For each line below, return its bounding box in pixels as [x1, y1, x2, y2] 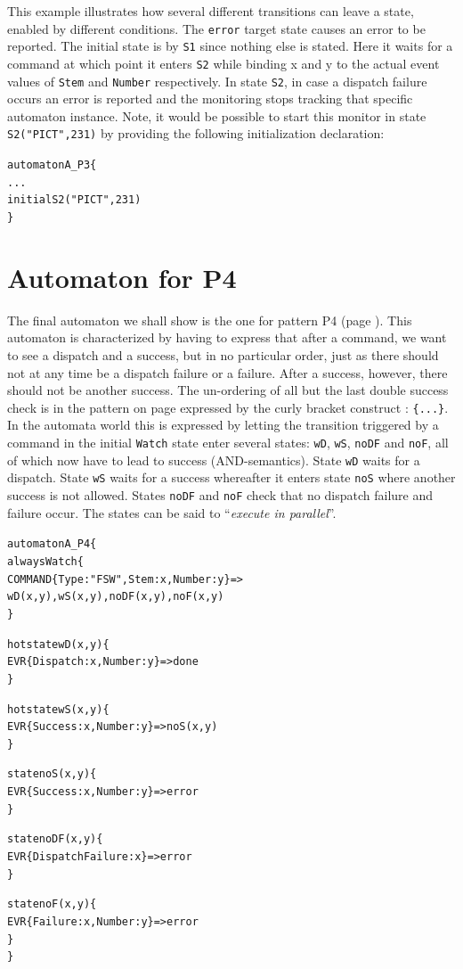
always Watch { [7, 554, 84, 568]
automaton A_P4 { [7, 538, 97, 551]
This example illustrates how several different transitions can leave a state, [7, 2, 414, 20]
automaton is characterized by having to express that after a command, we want [7, 328, 447, 347]
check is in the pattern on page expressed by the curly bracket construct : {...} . [7, 398, 449, 416]
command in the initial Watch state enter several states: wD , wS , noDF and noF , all [7, 433, 449, 452]
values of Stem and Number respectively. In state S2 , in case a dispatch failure [7, 71, 427, 90]
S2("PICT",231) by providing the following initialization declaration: [7, 124, 385, 143]
